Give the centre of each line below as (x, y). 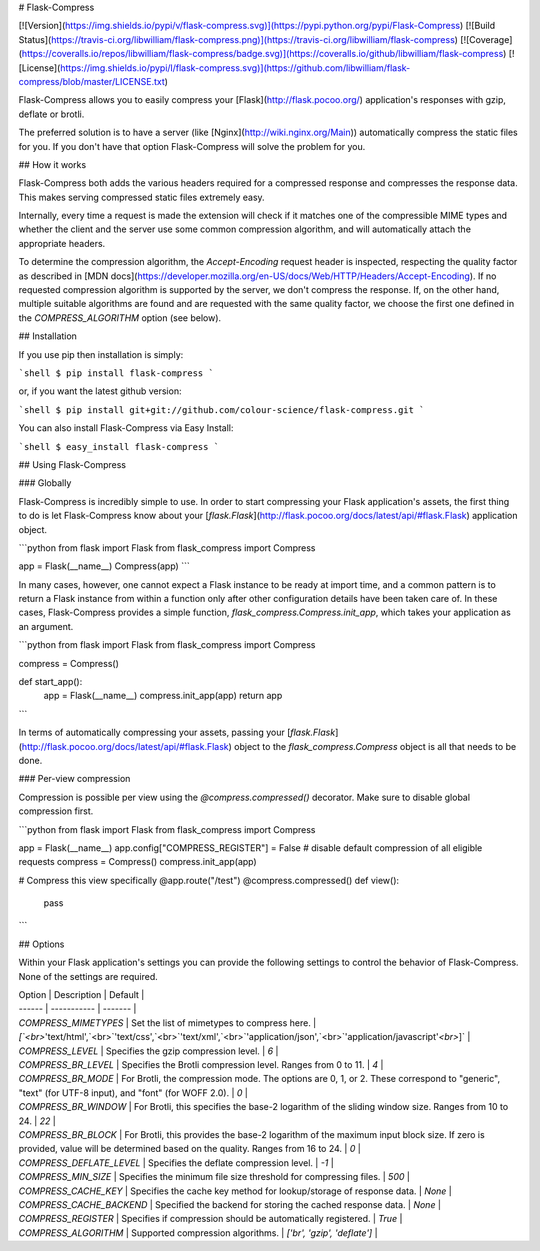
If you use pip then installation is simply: (101, 354)
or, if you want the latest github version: (100, 391)
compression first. (56, 811)
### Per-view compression (74, 779)
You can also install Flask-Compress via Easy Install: (126, 428)
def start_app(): (50, 682)
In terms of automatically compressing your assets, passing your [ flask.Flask (177, 732)
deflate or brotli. (51, 114)
